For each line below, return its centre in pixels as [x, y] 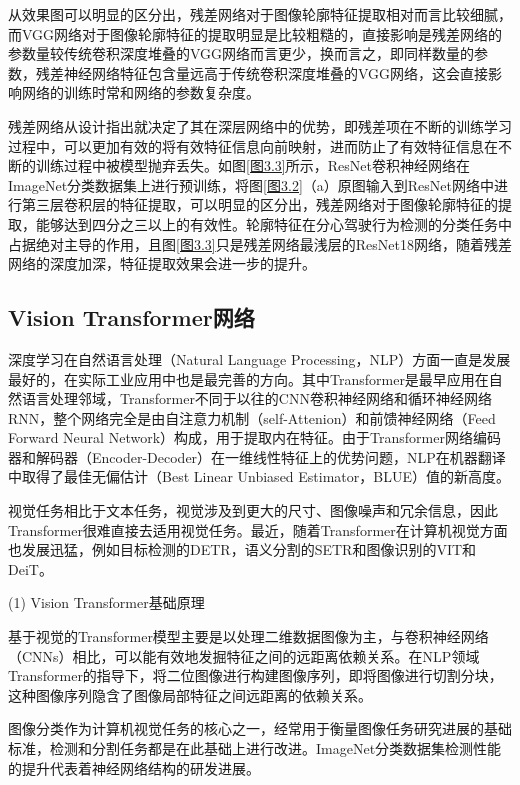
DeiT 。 [30, 568]
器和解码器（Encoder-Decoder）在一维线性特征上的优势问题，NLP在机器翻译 [257, 456]
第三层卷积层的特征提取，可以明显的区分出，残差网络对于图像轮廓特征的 [259, 204]
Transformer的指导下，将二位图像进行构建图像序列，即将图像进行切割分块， [255, 675]
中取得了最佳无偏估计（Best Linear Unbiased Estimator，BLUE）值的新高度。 [259, 476]
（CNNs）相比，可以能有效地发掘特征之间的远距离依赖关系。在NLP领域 [244, 655]
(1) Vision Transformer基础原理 [106, 602]
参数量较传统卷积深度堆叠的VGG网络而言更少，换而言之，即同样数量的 [241, 53]
